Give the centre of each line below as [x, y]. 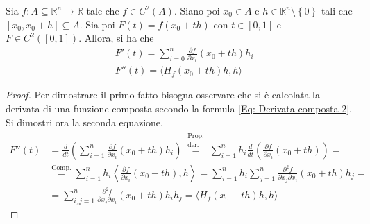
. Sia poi [97, 24]
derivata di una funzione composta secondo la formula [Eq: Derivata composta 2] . [179, 108]
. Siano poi [197, 10]
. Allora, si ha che [116, 38]
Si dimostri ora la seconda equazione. [84, 122]
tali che [337, 10]
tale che [103, 10]
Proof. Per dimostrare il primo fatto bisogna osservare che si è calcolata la [163, 95]
